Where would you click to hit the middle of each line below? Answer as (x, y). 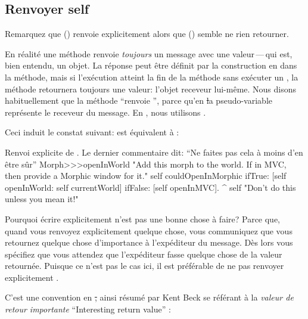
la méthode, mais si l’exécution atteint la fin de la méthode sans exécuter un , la (152, 77)
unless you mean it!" (42, 199)
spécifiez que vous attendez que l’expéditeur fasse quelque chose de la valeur (144, 254)
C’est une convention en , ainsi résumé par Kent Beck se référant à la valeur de (149, 297)
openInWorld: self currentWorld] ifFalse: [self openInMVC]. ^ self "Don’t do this (150, 187)
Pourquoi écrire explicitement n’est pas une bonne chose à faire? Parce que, (143, 219)
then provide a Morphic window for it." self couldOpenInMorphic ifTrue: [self (146, 176)
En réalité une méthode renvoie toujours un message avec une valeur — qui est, (149, 53)
